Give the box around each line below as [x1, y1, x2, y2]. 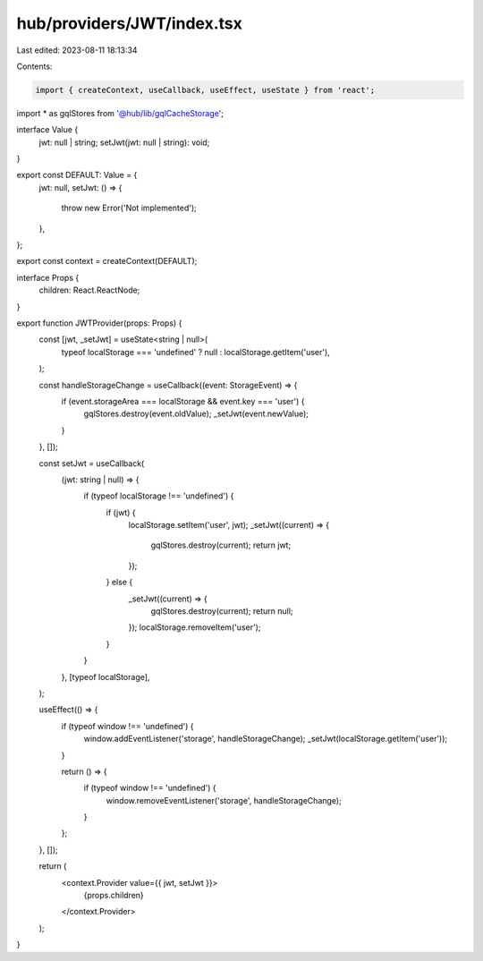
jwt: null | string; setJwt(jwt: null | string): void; [38, 137, 210, 148]
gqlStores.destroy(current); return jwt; [150, 540, 292, 550]
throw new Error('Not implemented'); [61, 202, 197, 214]
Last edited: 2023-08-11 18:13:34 [16, 45, 138, 55]
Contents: [16, 61, 53, 72]
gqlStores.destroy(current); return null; [150, 606, 294, 617]
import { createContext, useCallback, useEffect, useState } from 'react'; [35, 85, 376, 95]
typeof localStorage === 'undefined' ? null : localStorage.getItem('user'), [61, 346, 330, 357]
